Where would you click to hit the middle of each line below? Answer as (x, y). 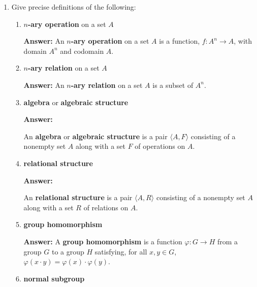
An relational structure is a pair (78, 197)
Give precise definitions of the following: (74, 7)
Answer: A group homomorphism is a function (103, 241)
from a (228, 241)
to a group (68, 251)
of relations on (106, 207)
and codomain (82, 51)
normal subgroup (54, 278)
